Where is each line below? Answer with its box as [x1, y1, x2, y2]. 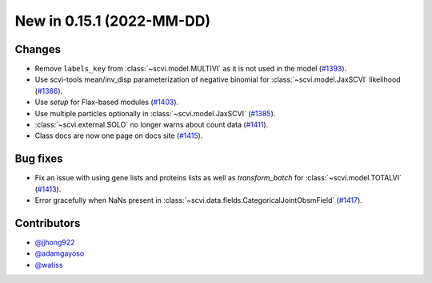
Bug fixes [14, 152, 63, 166]
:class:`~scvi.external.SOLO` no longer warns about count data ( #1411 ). [34, 120, 269, 130]
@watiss [34, 260, 63, 269]
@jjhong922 [34, 237, 75, 247]
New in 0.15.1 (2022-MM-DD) [14, 12, 211, 30]
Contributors [14, 216, 81, 230]
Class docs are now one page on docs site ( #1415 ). [34, 131, 203, 140]
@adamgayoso [34, 249, 85, 258]
